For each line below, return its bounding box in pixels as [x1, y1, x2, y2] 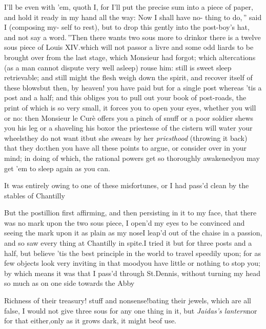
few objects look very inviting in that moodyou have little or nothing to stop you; [4, 258, 260, 268]
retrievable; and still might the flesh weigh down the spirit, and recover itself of [4, 72, 253, 83]
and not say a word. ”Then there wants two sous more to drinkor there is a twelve [4, 31, 261, 42]
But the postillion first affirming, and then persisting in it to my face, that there [4, 207, 257, 218]
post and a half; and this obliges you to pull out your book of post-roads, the [4, 92, 247, 103]
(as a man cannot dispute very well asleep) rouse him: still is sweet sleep [4, 62, 232, 72]
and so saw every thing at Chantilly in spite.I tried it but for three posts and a [4, 237, 252, 248]
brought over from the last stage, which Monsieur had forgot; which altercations [4, 51, 256, 62]
